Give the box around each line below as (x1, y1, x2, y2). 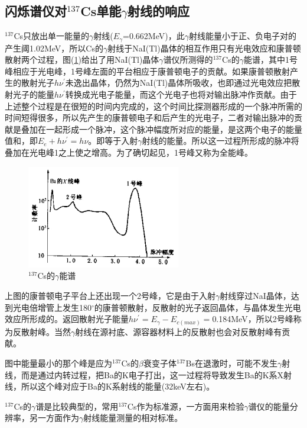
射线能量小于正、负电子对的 (188, 30, 296, 42)
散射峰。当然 (21, 325, 71, 337)
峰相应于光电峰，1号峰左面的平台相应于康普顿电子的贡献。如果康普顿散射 (5, 65, 290, 77)
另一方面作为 (29, 411, 79, 424)
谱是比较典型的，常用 (35, 400, 119, 412)
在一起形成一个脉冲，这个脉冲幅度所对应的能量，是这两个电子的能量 (37, 123, 302, 135)
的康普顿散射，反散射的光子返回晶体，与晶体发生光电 (94, 301, 301, 313)
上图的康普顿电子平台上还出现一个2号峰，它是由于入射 (5, 289, 215, 302)
